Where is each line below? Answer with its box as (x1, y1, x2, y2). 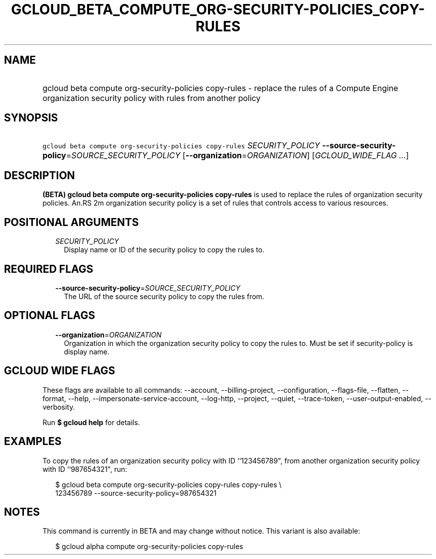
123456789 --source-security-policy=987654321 (55, 488, 217, 497)
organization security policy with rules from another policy (42, 93, 261, 103)
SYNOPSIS (4, 112, 58, 124)
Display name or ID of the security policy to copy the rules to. (64, 245, 265, 254)
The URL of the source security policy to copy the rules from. (64, 292, 264, 301)
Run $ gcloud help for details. (42, 418, 140, 427)
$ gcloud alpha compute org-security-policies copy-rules (55, 542, 243, 551)
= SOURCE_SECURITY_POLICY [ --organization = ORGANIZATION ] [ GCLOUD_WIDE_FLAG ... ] (66, 150, 409, 161)
